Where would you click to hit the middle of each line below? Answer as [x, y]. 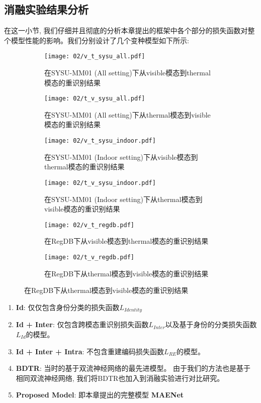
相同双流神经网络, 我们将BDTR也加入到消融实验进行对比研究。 [120, 378]
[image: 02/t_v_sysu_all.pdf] [95, 99]
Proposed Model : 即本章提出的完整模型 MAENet [100, 395]
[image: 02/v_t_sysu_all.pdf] [95, 57]
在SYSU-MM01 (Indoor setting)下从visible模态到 [121, 157]
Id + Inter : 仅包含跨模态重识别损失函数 [82, 324]
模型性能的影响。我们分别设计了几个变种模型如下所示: [100, 40]
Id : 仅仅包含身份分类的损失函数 [68, 307]
